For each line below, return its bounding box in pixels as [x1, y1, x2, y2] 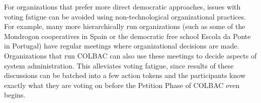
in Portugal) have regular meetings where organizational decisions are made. [4, 40, 239, 51]
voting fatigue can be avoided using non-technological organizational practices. [4, 11, 246, 21]
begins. [4, 89, 26, 100]
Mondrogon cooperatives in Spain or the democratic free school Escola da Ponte [4, 30, 251, 41]
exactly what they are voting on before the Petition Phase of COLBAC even [4, 79, 240, 90]
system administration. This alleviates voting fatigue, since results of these [4, 60, 234, 70]
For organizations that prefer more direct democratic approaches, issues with [4, 1, 241, 11]
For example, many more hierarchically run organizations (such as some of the [4, 21, 245, 31]
